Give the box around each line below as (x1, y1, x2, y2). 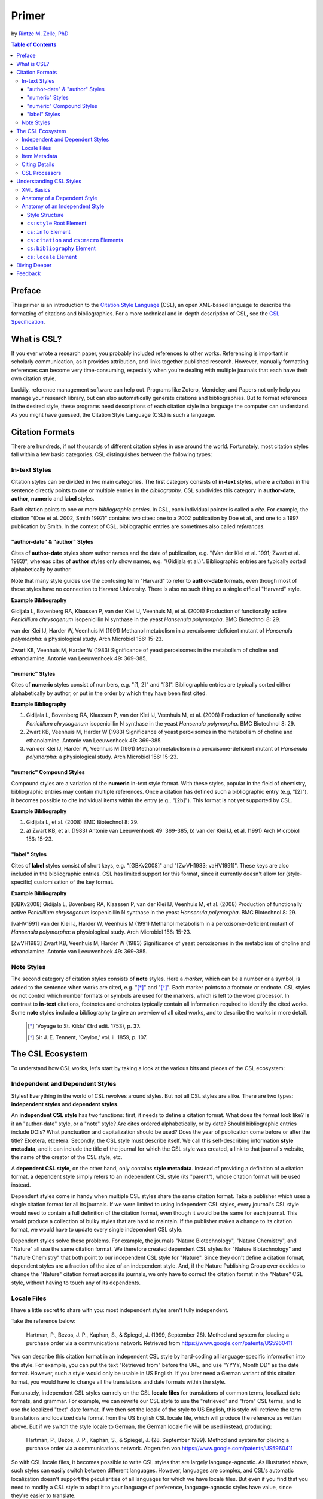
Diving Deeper (16, 261, 52, 269)
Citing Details (22, 161, 55, 168)
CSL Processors (22, 169, 62, 176)
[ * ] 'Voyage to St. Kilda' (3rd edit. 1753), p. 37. (28, 1022, 141, 1030)
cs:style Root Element (27, 219, 87, 227)
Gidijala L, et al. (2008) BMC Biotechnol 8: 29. (26, 818, 139, 826)
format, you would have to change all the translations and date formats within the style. (11, 1378, 226, 1385)
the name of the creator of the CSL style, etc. (11, 1154, 123, 1161)
